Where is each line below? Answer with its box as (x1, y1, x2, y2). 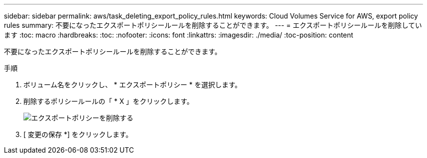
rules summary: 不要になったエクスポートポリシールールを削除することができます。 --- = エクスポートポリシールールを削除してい (4, 21, 422, 29)
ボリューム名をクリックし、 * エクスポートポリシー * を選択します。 (23, 80, 242, 89)
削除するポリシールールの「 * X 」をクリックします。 (23, 97, 194, 105)
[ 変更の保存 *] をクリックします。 (23, 130, 133, 138)
